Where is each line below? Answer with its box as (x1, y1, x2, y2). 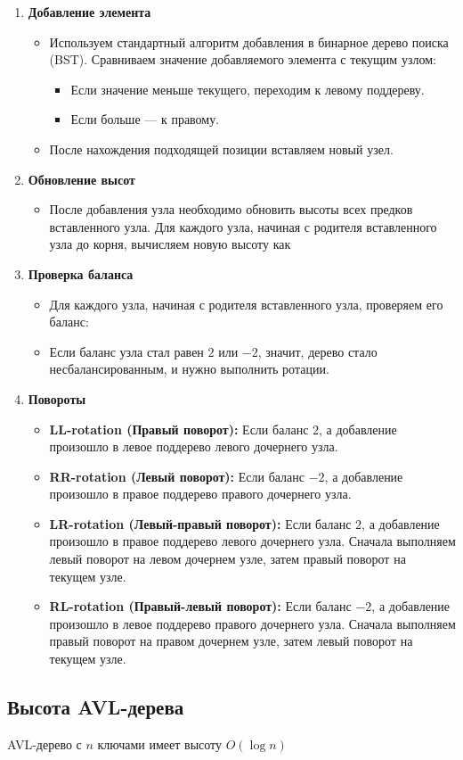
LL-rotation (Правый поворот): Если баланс (49, 419, 309, 438)
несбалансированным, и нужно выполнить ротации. (49, 359, 329, 378)
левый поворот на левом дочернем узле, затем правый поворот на (49, 549, 406, 568)
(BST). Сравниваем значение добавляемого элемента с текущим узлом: (49, 50, 436, 69)
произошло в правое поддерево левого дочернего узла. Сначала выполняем (49, 532, 456, 550)
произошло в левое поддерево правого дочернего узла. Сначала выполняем (49, 614, 456, 632)
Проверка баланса (28, 264, 134, 283)
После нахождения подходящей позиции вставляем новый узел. (49, 139, 394, 158)
